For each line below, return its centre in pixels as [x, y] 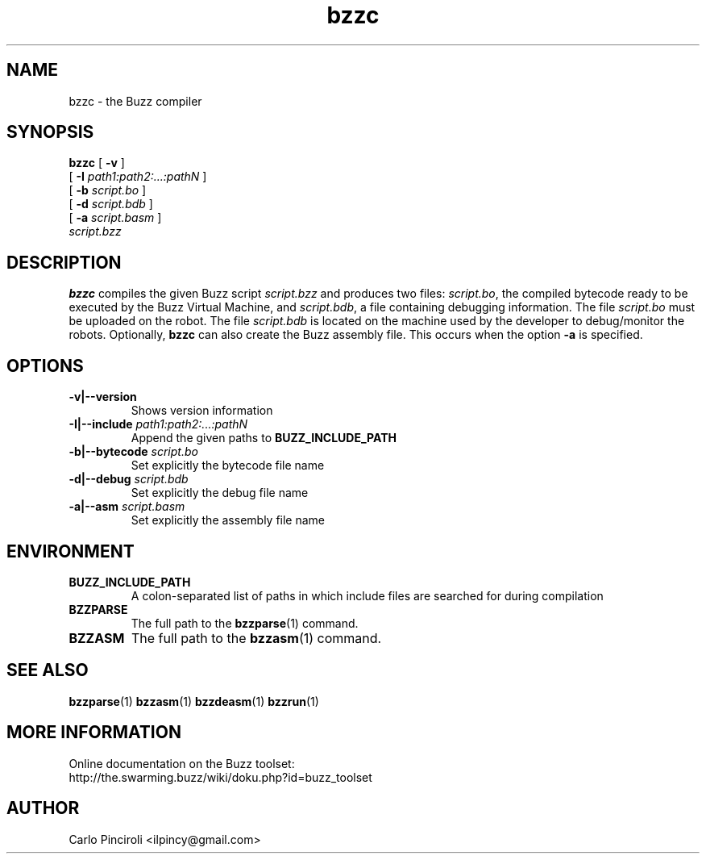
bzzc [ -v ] [97, 163]
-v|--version [103, 397]
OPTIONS [45, 365]
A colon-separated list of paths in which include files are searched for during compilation [367, 595]
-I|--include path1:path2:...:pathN [158, 424]
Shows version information [202, 411]
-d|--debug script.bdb [129, 479]
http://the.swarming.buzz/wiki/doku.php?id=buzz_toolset [220, 777]
